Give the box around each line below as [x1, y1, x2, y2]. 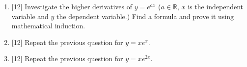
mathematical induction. [11, 21, 85, 31]
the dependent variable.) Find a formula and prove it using [56, 11, 234, 21]
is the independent [188, 1, 244, 11]
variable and [11, 11, 49, 21]
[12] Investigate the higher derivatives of [11, 1, 133, 11]
